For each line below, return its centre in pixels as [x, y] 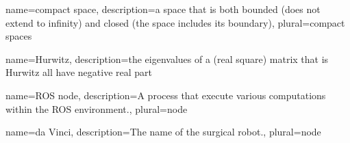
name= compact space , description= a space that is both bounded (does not [163, 9]
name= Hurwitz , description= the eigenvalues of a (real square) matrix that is [167, 58]
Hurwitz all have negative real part [79, 72]
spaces [19, 36]
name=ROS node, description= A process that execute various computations [166, 95]
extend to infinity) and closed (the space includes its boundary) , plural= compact [175, 22]
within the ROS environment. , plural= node [97, 108]
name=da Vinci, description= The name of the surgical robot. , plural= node [163, 132]
